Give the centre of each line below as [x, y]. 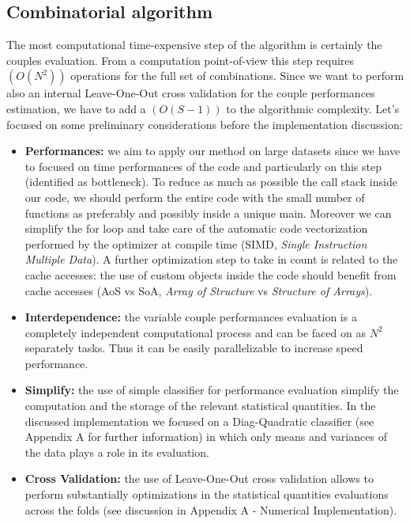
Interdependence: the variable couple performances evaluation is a [191, 317]
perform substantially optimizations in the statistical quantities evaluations [207, 494]
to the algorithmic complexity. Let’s [313, 108]
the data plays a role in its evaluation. [117, 452]
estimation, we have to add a [76, 108]
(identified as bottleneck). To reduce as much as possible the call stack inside [211, 182]
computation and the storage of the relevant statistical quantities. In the [200, 406]
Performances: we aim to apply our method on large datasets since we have [213, 151]
